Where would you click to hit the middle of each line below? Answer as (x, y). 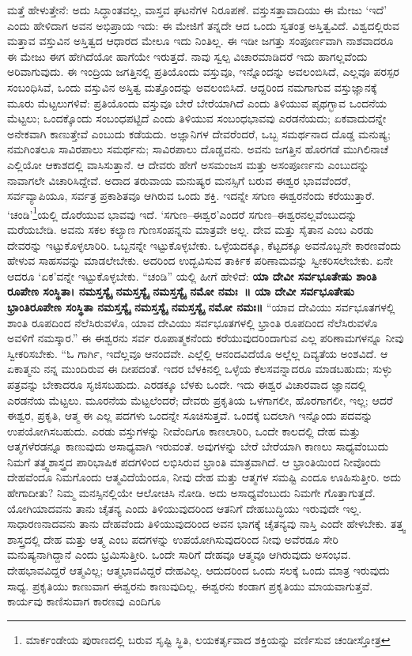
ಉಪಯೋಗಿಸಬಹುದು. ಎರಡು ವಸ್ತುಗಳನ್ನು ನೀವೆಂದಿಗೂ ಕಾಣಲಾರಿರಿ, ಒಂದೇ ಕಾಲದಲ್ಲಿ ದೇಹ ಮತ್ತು (184, 430)
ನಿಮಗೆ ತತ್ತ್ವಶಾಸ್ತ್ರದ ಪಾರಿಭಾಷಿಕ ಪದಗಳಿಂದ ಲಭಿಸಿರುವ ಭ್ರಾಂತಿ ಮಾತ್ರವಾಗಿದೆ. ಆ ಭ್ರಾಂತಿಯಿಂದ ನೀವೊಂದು (194, 461)
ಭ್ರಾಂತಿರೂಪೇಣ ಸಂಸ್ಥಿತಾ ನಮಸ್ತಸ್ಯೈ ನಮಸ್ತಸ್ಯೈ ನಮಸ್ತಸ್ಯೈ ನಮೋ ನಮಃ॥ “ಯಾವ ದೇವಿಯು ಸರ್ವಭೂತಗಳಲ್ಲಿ (201, 306)
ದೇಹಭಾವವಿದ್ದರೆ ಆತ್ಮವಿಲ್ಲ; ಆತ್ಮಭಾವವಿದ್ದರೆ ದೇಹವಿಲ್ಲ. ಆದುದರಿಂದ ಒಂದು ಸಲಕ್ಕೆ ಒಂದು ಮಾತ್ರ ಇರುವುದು (198, 570)
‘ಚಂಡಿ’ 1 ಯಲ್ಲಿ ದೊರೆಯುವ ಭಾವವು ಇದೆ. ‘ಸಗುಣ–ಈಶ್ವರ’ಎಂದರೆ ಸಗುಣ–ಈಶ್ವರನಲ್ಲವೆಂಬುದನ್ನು (182, 213)
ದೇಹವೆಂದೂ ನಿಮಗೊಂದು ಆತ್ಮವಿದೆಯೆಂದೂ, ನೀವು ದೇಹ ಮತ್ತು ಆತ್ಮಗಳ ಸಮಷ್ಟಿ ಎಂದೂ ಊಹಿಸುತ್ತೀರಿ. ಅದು (204, 477)
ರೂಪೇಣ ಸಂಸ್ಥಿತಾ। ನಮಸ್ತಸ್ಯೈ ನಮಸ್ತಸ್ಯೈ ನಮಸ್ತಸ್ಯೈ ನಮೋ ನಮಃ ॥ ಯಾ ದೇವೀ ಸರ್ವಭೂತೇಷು (181, 291)
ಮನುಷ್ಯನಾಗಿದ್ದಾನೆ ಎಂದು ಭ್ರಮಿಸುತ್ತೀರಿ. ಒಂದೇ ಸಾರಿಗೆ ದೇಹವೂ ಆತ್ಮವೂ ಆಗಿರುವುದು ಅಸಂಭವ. (179, 554)
